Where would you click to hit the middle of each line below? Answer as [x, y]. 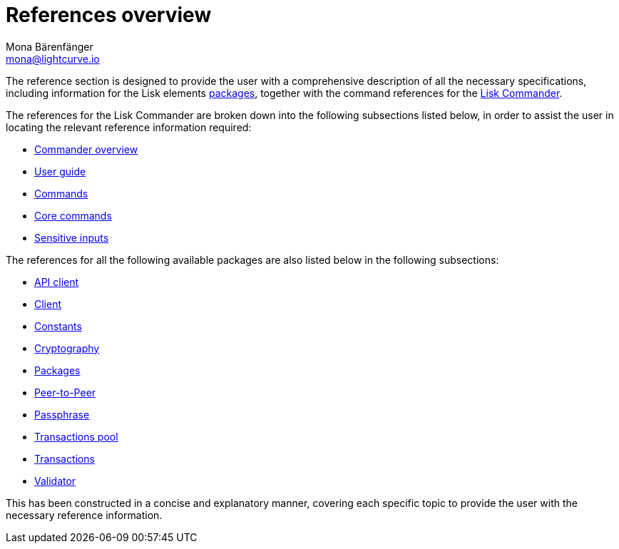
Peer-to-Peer [65, 392]
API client [57, 282]
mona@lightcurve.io [53, 58]
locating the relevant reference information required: [129, 127]
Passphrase [62, 414]
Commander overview [86, 149]
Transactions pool [76, 436]
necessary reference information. [84, 515]
